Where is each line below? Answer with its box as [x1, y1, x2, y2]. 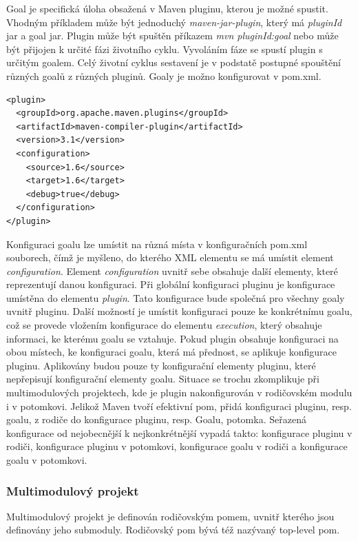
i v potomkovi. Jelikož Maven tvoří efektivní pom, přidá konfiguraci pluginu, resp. [6, 398, 352, 413]
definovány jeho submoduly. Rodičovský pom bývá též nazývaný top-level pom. [6, 522, 340, 537]
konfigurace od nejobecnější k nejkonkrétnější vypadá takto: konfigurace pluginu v [6, 425, 352, 440]
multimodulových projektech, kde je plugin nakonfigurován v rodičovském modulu [6, 385, 352, 400]
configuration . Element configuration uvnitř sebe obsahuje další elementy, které [6, 263, 338, 278]
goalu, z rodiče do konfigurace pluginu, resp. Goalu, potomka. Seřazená [6, 412, 306, 427]
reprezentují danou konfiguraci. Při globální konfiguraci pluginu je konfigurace [6, 277, 335, 292]
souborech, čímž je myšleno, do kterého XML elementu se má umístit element [6, 250, 334, 265]
